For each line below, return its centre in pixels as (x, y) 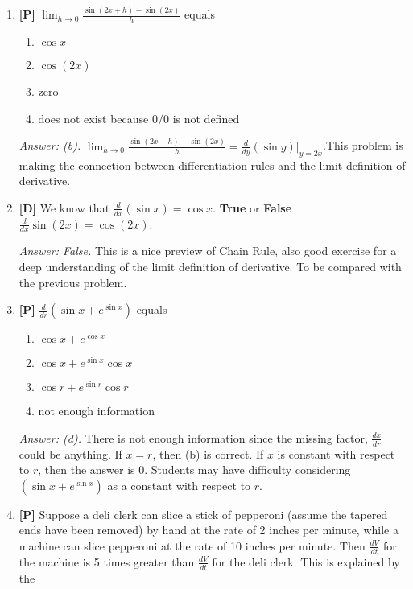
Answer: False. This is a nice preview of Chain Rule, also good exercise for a (208, 251)
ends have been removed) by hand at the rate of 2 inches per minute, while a (209, 530)
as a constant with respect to (179, 485)
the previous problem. (73, 282)
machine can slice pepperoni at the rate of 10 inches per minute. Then (192, 545)
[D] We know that (64, 207)
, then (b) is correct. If (208, 453)
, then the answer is (87, 470)
